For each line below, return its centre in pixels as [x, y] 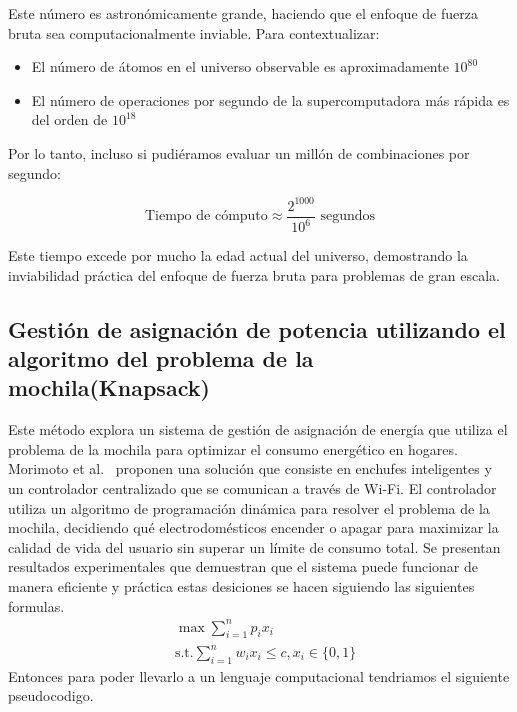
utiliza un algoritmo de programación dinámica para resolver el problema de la [249, 507]
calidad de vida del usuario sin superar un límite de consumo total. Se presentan [254, 546]
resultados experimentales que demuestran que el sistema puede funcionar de [243, 566]
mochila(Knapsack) [109, 387]
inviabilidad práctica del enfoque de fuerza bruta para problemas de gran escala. [254, 274]
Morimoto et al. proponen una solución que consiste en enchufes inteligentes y [250, 468]
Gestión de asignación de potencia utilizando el [257, 328]
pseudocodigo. [51, 695]
